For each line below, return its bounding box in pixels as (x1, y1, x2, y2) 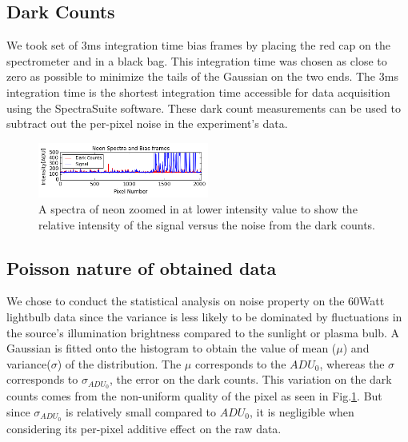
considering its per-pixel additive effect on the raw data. (6, 420, 282, 436)
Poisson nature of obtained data (6, 255, 277, 280)
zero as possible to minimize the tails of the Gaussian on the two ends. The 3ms (6, 68, 398, 85)
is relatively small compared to (65, 403, 217, 420)
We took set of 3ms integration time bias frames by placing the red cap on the (6, 37, 390, 54)
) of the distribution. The (57, 355, 182, 372)
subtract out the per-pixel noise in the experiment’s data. (6, 115, 288, 132)
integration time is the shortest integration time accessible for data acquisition (6, 83, 390, 100)
